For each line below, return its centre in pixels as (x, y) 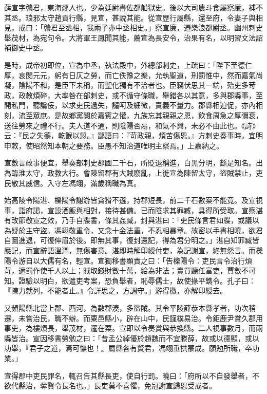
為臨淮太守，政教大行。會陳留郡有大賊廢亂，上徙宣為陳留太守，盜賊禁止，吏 (133, 172)
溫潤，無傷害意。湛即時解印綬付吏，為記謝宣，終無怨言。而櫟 (158, 250)
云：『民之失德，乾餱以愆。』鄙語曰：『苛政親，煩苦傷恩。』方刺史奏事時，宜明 (133, 135)
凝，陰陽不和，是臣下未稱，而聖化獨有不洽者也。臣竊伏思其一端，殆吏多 (126, 85)
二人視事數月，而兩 (230, 328)
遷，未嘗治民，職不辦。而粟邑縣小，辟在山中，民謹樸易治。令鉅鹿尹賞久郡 (130, 318)
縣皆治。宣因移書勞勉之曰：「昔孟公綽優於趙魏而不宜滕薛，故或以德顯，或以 (132, 338)
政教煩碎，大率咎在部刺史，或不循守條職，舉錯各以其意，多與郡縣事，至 (140, 95)
